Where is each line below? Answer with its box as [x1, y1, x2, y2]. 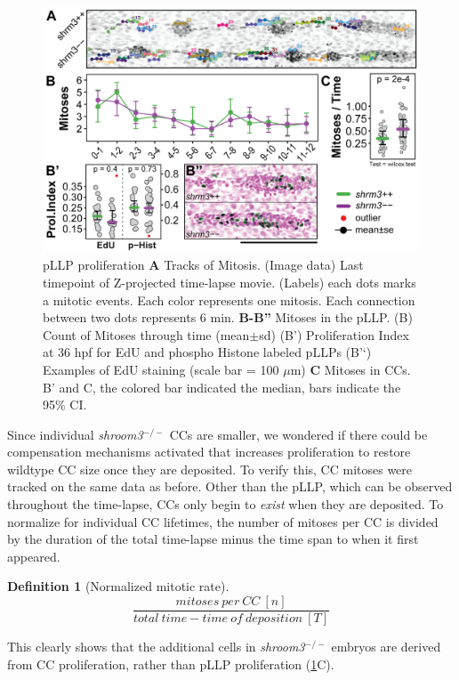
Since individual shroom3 [7, 425, 143, 443]
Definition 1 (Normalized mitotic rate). [7, 577, 229, 595]
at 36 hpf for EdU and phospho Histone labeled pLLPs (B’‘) [43, 343, 372, 361]
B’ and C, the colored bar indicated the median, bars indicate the [43, 377, 401, 396]
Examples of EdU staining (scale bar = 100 [43, 360, 279, 378]
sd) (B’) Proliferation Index [259, 325, 409, 344]
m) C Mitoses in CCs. [290, 360, 411, 378]
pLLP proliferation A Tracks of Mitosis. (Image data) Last [43, 255, 364, 274]
